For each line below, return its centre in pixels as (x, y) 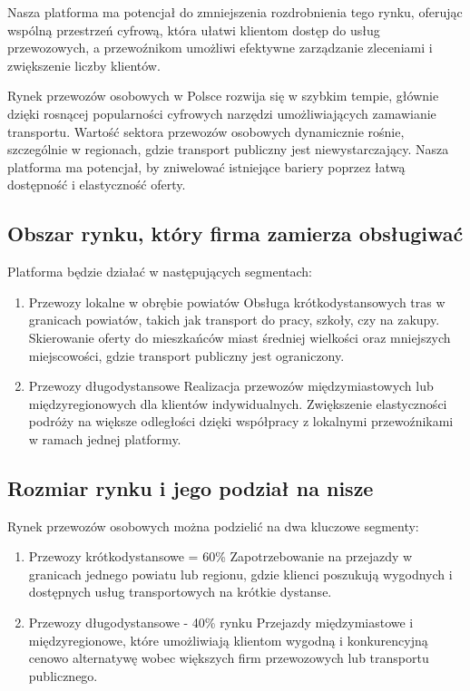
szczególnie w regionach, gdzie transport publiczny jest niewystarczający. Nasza (228, 149)
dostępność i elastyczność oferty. (97, 185)
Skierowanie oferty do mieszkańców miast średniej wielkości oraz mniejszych (240, 337)
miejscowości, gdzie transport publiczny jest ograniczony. (186, 355)
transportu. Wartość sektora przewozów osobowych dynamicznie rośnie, (206, 131)
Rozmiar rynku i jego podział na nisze (191, 487)
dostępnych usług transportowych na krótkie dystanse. (180, 592)
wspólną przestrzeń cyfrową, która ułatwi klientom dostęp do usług (194, 29)
